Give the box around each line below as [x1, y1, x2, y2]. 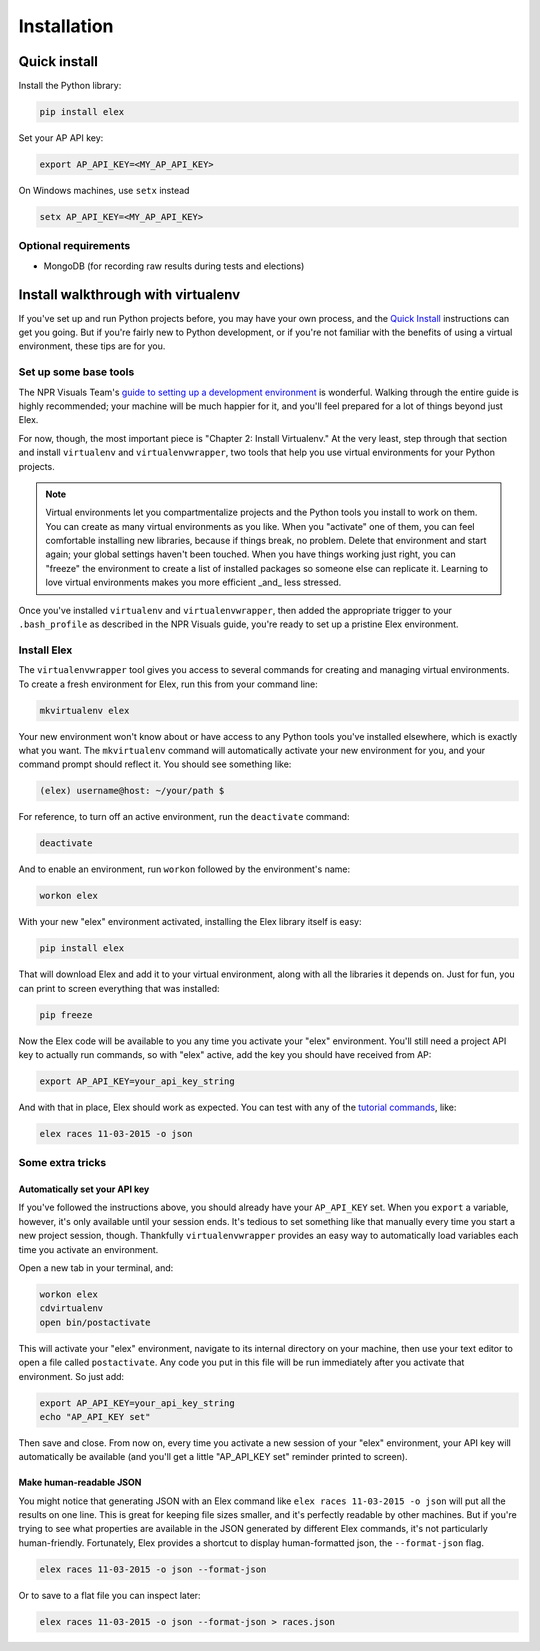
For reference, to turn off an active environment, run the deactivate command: [18, 811, 350, 823]
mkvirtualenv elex [39, 705, 130, 716]
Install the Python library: [18, 80, 122, 92]
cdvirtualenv [39, 1303, 104, 1314]
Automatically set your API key [18, 1183, 150, 1195]
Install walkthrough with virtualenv [18, 286, 241, 303]
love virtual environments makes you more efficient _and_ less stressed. [45, 576, 342, 589]
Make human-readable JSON [18, 1476, 142, 1489]
